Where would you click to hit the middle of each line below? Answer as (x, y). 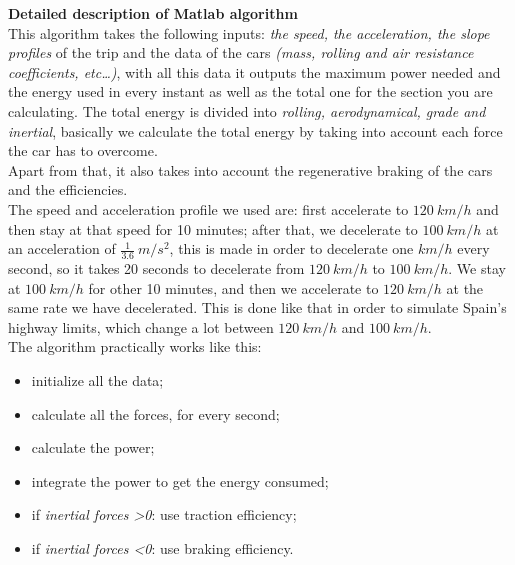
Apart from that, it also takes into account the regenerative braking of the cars (250, 169)
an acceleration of (62, 248)
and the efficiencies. (68, 189)
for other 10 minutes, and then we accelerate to (233, 287)
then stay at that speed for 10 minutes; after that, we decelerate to (213, 228)
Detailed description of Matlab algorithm (153, 13)
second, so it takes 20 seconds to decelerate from (156, 267)
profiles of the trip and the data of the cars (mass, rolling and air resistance (241, 52)
